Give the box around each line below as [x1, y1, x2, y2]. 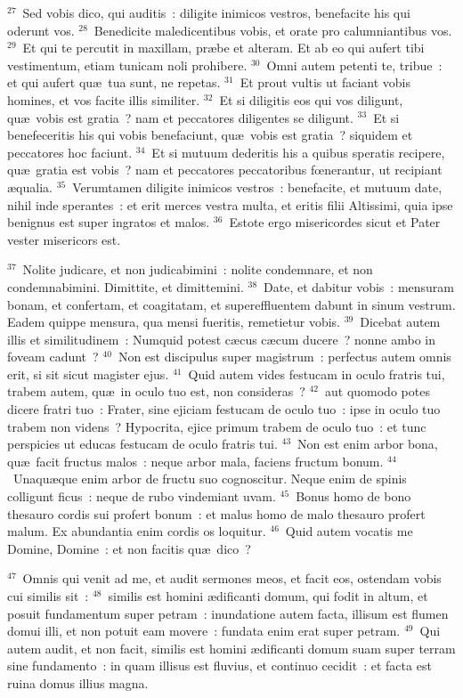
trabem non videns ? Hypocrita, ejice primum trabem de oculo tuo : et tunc [7, 417, 426, 435]
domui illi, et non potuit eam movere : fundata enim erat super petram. [7, 621, 401, 640]
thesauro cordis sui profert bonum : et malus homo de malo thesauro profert [7, 504, 426, 523]
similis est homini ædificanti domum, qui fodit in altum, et [108, 587, 428, 605]
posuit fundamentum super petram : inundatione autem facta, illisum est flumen [7, 604, 449, 622]
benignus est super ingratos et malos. [7, 213, 210, 231]
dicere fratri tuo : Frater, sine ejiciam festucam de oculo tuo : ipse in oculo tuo [7, 400, 441, 418]
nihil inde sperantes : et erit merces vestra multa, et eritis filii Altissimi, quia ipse [7, 195, 453, 214]
